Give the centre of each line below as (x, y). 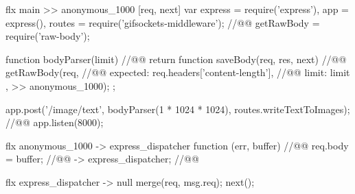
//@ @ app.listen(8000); (55, 122)
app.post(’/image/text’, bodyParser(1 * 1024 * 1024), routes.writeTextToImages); (178, 109)
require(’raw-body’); (48, 36)
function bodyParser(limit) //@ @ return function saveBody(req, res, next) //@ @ (176, 59)
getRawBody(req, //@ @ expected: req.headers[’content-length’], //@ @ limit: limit (178, 72)
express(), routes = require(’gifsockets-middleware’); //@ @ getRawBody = (163, 22)
